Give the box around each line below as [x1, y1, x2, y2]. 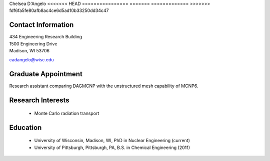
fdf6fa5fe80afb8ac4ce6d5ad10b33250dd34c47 [9, 7, 109, 13]
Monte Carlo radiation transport [34, 110, 99, 116]
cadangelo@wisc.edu [9, 57, 54, 63]
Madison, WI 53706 [9, 48, 50, 54]
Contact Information [9, 20, 74, 29]
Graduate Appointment [9, 70, 82, 78]
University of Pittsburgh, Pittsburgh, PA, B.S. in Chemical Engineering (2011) [34, 145, 190, 151]
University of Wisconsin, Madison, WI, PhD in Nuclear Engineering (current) [34, 138, 190, 144]
